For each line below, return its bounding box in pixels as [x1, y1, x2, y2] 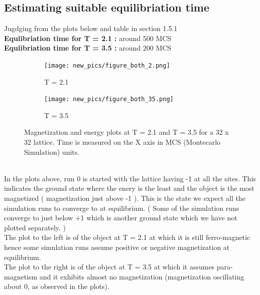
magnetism [4, 271, 38, 281]
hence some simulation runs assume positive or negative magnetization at [4, 242, 230, 252]
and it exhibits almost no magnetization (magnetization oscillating [39, 271, 244, 281]
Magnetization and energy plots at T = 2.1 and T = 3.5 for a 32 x [24, 127, 229, 137]
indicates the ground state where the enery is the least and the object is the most [4, 183, 254, 193]
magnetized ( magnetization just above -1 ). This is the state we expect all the [4, 193, 245, 203]
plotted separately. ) [4, 222, 66, 232]
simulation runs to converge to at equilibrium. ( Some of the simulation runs [4, 202, 239, 213]
